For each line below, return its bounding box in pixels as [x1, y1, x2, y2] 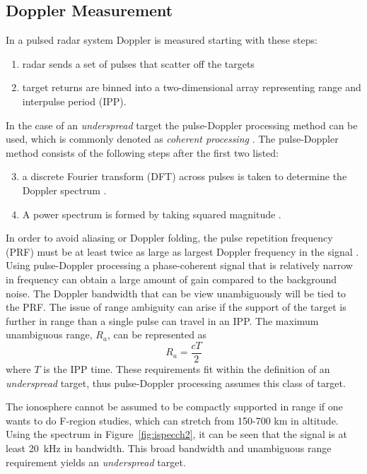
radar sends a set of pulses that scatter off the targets [22, 56, 255, 71]
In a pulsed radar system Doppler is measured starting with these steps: [6, 32, 318, 47]
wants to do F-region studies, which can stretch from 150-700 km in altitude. [6, 413, 339, 427]
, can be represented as [107, 327, 207, 342]
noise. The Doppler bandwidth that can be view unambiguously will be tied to [6, 285, 346, 300]
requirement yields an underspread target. [6, 454, 186, 469]
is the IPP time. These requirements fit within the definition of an [43, 361, 330, 376]
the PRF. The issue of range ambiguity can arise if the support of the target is [6, 300, 346, 314]
